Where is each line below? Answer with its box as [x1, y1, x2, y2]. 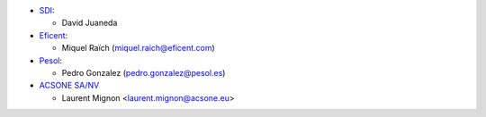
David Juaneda [61, 18, 118, 29]
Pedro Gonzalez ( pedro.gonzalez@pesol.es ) [61, 67, 226, 78]
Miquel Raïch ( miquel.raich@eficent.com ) [61, 43, 215, 54]
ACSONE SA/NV [39, 80, 100, 91]
